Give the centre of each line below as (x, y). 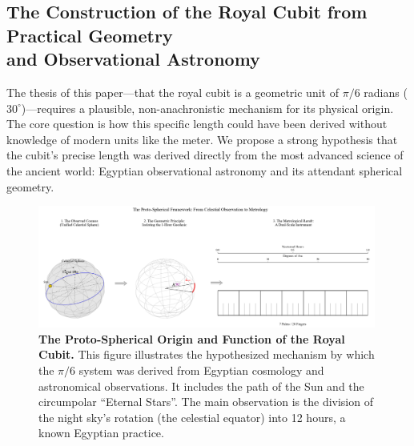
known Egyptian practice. (101, 433)
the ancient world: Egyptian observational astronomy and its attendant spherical (205, 170)
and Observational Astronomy (133, 59)
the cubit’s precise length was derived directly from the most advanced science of (205, 155)
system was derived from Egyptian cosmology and (201, 370)
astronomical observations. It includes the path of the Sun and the (201, 386)
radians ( (386, 92)
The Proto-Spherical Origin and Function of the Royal (192, 338)
